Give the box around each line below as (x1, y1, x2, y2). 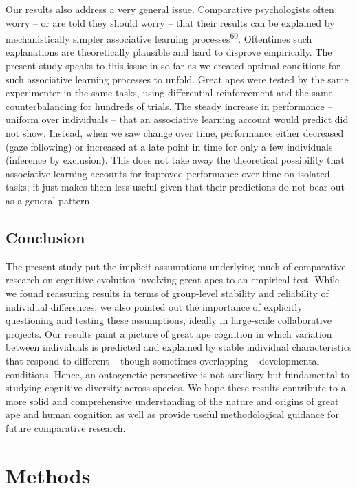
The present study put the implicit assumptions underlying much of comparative (6, 259, 346, 273)
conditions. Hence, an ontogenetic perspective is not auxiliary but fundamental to (6, 367, 349, 381)
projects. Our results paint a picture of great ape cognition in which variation (6, 326, 332, 340)
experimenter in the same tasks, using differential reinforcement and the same (6, 85, 333, 100)
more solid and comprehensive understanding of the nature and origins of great (6, 393, 339, 408)
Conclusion (6, 226, 85, 248)
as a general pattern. (6, 193, 93, 207)
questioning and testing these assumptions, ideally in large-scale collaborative (6, 313, 332, 327)
